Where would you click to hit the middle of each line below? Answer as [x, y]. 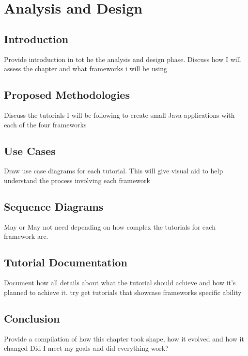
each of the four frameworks [45, 124]
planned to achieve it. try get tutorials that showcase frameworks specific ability [123, 292]
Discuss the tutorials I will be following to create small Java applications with [119, 115]
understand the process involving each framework [77, 180]
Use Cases [30, 150]
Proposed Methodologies [67, 95]
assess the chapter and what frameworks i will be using [85, 69]
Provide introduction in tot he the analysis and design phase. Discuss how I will [123, 59]
